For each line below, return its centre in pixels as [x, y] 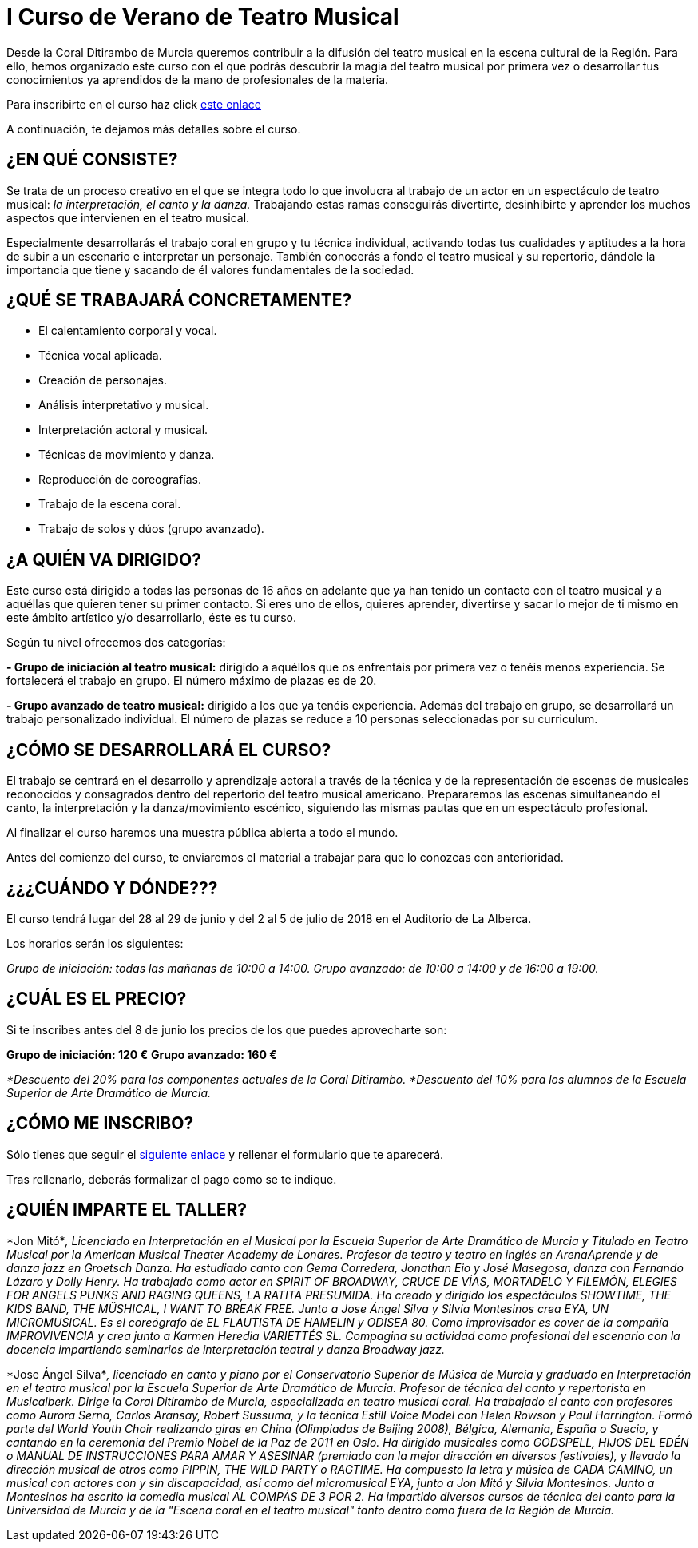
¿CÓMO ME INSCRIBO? [100, 1124]
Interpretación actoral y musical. [123, 430]
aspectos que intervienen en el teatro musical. [128, 217]
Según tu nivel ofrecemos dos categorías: [116, 643]
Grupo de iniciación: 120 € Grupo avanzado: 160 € [142, 1054]
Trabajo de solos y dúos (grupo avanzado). [151, 529]
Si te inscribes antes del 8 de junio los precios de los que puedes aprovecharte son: [227, 1029]
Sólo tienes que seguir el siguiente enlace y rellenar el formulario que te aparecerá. [225, 1154]
